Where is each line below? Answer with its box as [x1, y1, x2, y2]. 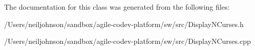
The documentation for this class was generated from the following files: [4, 2, 230, 12]
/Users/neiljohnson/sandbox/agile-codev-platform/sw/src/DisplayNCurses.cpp [4, 36, 251, 46]
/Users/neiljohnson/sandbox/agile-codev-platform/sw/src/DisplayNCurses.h [4, 18, 244, 29]
